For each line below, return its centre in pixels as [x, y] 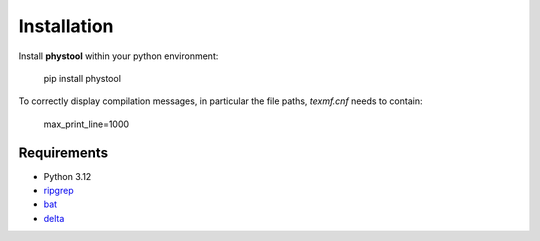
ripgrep [58, 191]
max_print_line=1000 [86, 124]
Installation [66, 26]
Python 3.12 [67, 176]
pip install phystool [82, 78]
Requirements [63, 152]
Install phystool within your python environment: [118, 56]
